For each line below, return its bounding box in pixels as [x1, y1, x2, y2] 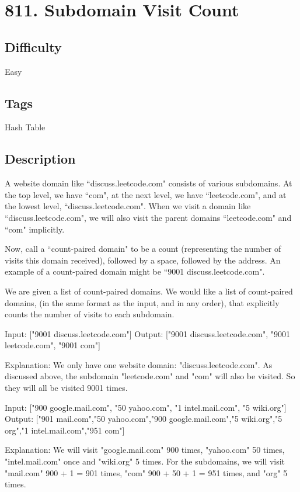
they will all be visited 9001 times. [5, 382, 128, 394]
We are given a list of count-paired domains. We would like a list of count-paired [5, 285, 293, 297]
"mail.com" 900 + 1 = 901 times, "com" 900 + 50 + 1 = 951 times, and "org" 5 [5, 466, 288, 479]
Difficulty [5, 37, 62, 56]
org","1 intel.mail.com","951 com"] [5, 424, 125, 436]
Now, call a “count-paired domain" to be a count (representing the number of [5, 242, 281, 255]
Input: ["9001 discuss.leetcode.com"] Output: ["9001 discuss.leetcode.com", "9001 [5, 327, 291, 339]
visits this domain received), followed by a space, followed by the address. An [5, 254, 281, 266]
